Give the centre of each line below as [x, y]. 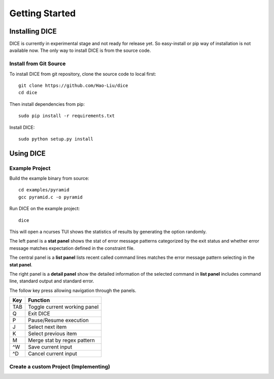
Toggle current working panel [63, 307]
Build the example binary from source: [49, 179]
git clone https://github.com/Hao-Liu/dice [73, 85]
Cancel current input [53, 354]
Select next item [47, 327]
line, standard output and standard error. [52, 281]
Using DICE [27, 153]
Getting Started [43, 13]
